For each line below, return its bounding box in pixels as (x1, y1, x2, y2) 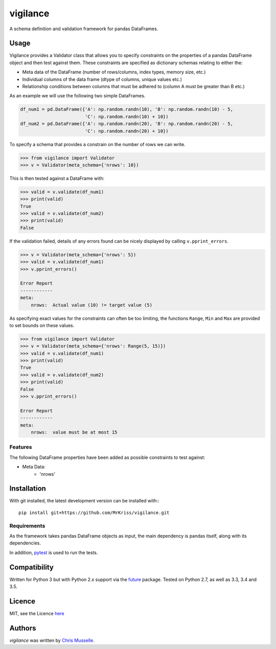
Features (9, 443, 32, 451)
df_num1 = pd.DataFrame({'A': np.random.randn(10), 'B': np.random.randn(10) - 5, (20, 107, 234, 112)
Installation (9, 484, 46, 493)
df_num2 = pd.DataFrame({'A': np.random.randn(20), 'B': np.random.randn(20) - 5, (20, 121, 234, 127)
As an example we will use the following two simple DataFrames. (9, 93, 146, 99)
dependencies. (9, 540, 41, 546)
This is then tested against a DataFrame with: (9, 175, 105, 181)
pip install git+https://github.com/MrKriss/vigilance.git (18, 510, 170, 515)
